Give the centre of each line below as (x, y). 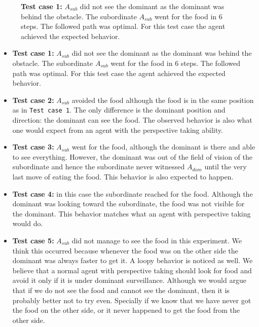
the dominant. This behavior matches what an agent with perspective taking (132, 213)
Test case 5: (33, 240)
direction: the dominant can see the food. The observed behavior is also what (132, 120)
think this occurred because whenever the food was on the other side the (125, 250)
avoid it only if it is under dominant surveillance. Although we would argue (129, 280)
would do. (28, 223)
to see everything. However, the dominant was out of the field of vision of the (132, 156)
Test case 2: (33, 100)
